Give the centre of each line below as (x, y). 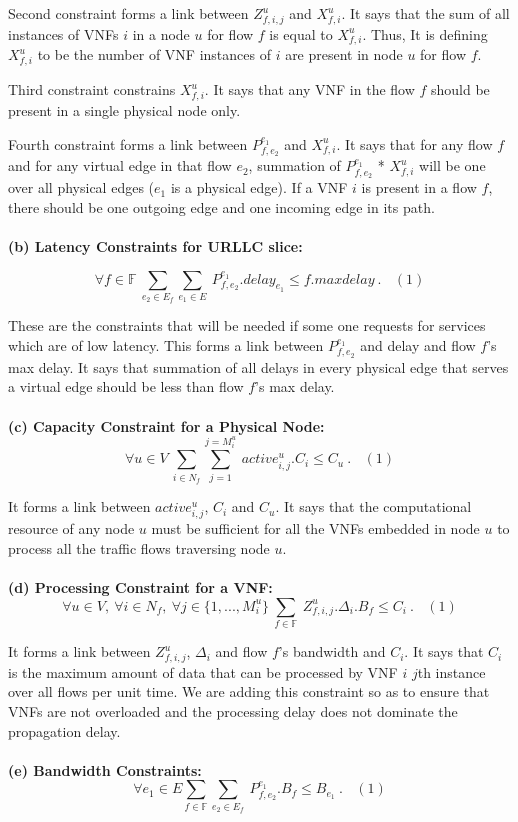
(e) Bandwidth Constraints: (105, 769)
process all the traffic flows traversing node (139, 547)
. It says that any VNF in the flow (309, 89)
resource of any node (71, 528)
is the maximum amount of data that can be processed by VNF (203, 671)
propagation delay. (64, 730)
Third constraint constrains (92, 89)
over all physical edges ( (81, 187)
